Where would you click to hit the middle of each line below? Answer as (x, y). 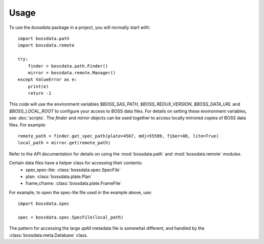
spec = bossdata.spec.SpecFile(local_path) (71, 217)
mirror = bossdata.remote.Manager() (72, 73)
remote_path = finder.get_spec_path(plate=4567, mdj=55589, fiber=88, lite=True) (118, 136)
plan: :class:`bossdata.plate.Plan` (59, 177)
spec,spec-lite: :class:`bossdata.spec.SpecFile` (73, 170)
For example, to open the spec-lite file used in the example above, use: (80, 192)
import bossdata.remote (46, 45)
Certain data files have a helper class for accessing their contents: (76, 163)
